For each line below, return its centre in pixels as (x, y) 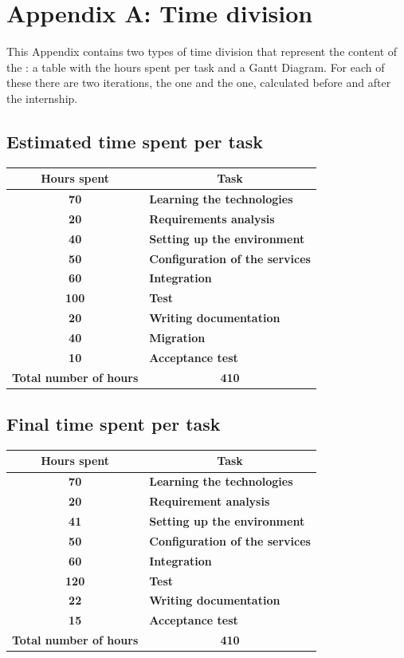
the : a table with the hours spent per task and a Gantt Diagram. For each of (196, 67)
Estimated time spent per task (135, 141)
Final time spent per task (114, 424)
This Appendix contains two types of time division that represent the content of (202, 51)
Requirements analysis (212, 218)
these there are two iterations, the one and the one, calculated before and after (199, 83)
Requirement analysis (210, 501)
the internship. (42, 98)
